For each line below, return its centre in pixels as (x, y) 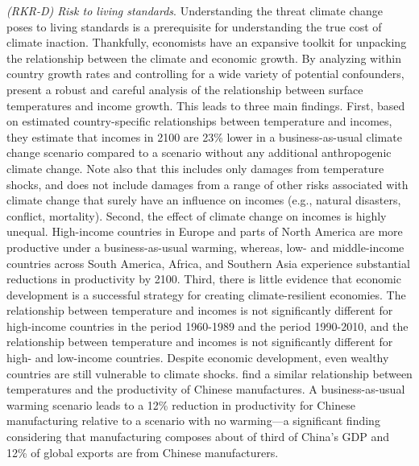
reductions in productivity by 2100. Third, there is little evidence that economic (204, 279)
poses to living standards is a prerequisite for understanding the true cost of (194, 26)
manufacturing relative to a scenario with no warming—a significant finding (193, 421)
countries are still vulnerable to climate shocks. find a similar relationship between (209, 373)
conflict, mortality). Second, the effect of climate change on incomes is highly (197, 215)
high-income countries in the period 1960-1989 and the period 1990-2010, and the (207, 326)
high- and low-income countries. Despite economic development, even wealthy (198, 358)
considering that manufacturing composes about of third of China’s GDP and (198, 437)
